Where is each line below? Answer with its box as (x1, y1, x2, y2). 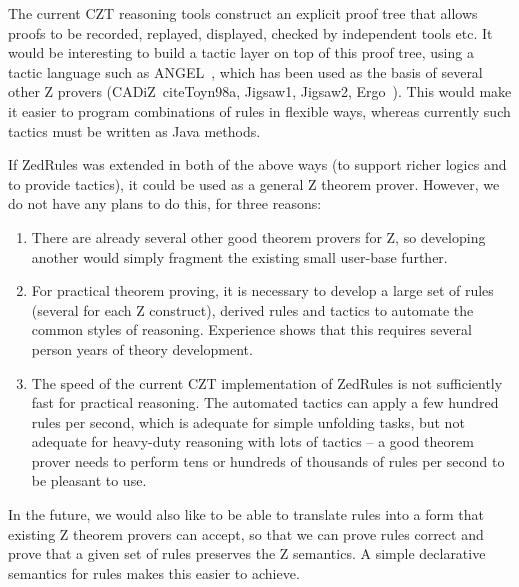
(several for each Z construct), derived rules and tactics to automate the (31, 299, 474, 320)
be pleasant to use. (31, 470, 147, 491)
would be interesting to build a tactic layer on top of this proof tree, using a (8, 42, 474, 63)
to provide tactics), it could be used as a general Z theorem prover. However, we (8, 173, 500, 194)
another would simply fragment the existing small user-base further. (31, 246, 448, 267)
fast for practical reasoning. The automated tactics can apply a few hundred (31, 392, 499, 413)
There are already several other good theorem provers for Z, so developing (31, 226, 486, 247)
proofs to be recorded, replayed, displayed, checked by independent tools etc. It (8, 22, 493, 43)
